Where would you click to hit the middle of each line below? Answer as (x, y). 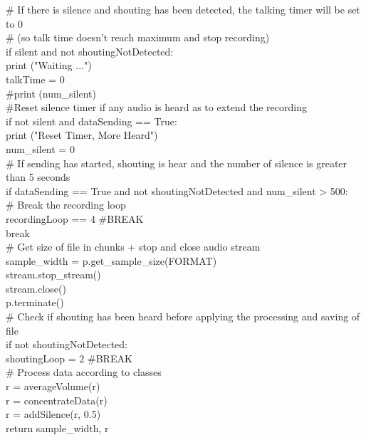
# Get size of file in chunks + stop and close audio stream (133, 247)
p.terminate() (35, 302)
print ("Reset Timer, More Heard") (82, 135)
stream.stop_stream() (53, 274)
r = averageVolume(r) (53, 386)
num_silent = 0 (40, 148)
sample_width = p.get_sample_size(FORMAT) (111, 260)
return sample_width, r (57, 428)
